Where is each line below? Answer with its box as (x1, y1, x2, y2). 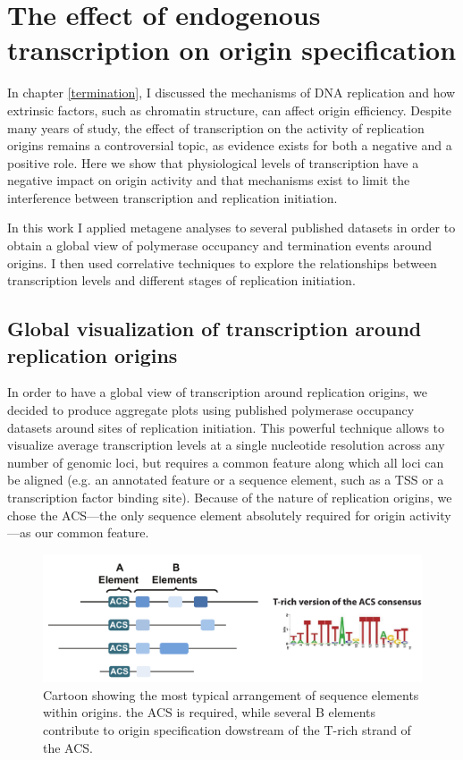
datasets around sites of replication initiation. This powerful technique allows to (7, 418, 445, 436)
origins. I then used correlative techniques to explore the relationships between (7, 253, 437, 272)
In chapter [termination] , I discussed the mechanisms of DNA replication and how (7, 83, 456, 102)
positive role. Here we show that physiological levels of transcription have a (7, 153, 419, 172)
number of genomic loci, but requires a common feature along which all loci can (7, 452, 444, 471)
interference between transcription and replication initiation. (7, 188, 338, 207)
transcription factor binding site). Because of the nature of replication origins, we (7, 488, 452, 506)
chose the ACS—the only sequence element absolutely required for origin (7, 505, 406, 524)
